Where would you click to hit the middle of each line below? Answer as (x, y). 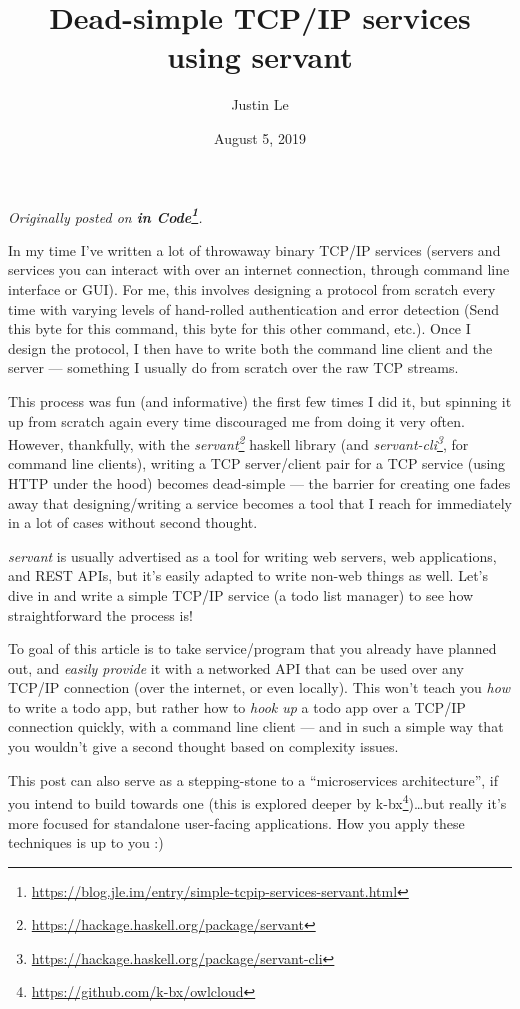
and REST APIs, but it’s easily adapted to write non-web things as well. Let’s (248, 575)
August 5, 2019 (260, 137)
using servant (260, 56)
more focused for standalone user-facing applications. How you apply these (236, 822)
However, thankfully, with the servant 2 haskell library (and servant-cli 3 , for (238, 442)
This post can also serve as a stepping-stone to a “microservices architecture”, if (253, 779)
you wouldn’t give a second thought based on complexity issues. (203, 746)
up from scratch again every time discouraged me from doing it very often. (236, 420)
